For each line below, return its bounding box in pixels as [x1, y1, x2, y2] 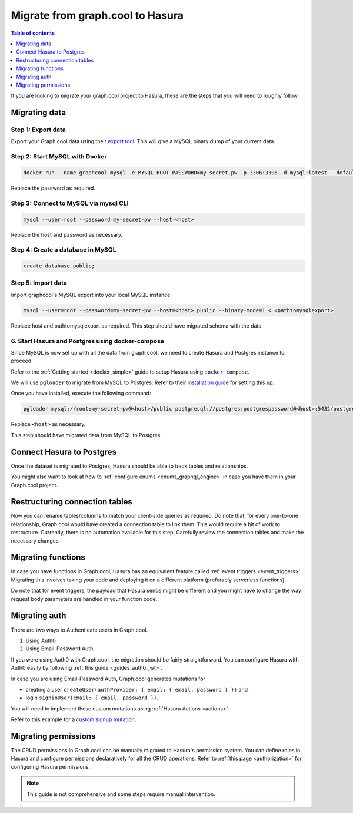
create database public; [23, 263, 95, 269]
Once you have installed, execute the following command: [11, 389, 151, 397]
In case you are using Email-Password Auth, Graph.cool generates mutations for [11, 675, 206, 682]
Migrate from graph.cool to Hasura [11, 9, 184, 22]
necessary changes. [11, 537, 61, 544]
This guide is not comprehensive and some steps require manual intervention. [26, 790, 216, 798]
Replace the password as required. [11, 184, 95, 191]
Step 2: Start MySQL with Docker [11, 153, 107, 161]
